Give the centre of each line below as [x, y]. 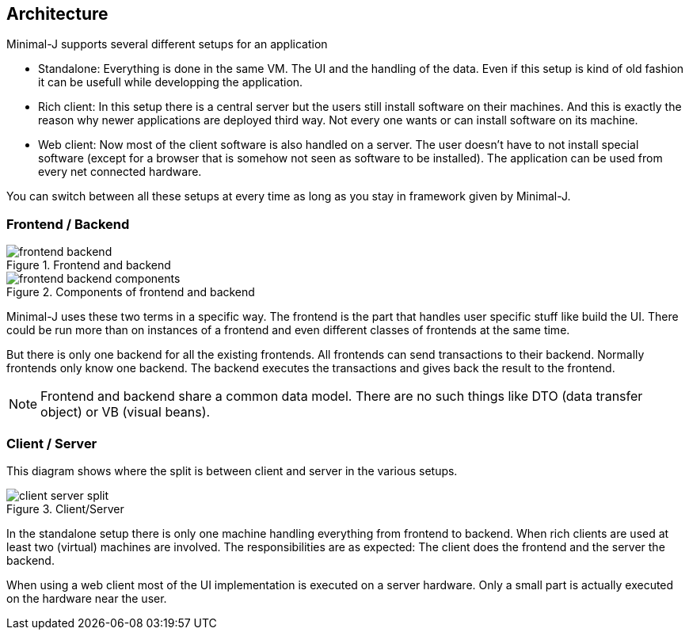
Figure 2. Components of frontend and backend [131, 292]
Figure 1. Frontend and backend [89, 265]
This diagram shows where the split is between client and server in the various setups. [232, 470]
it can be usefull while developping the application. [171, 82]
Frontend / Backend [68, 224]
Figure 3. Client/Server [65, 508]
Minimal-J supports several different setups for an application [167, 44]
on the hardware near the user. [87, 598]
